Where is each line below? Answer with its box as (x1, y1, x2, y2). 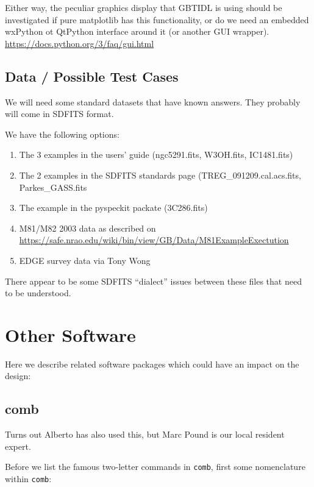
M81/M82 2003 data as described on (19, 221, 156, 234)
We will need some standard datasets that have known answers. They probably (5, 95, 301, 108)
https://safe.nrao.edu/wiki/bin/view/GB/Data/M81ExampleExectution (19, 233, 289, 246)
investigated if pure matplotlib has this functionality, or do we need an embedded (5, 13, 309, 26)
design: (5, 369, 31, 382)
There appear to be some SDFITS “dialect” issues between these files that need (5, 274, 302, 287)
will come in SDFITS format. (5, 107, 114, 120)
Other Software (5, 322, 136, 347)
